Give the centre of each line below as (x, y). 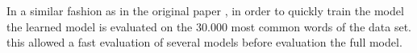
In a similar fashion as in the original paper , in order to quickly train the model (205, 10)
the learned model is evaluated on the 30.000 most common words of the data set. (209, 26)
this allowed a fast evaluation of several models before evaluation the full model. (204, 42)
